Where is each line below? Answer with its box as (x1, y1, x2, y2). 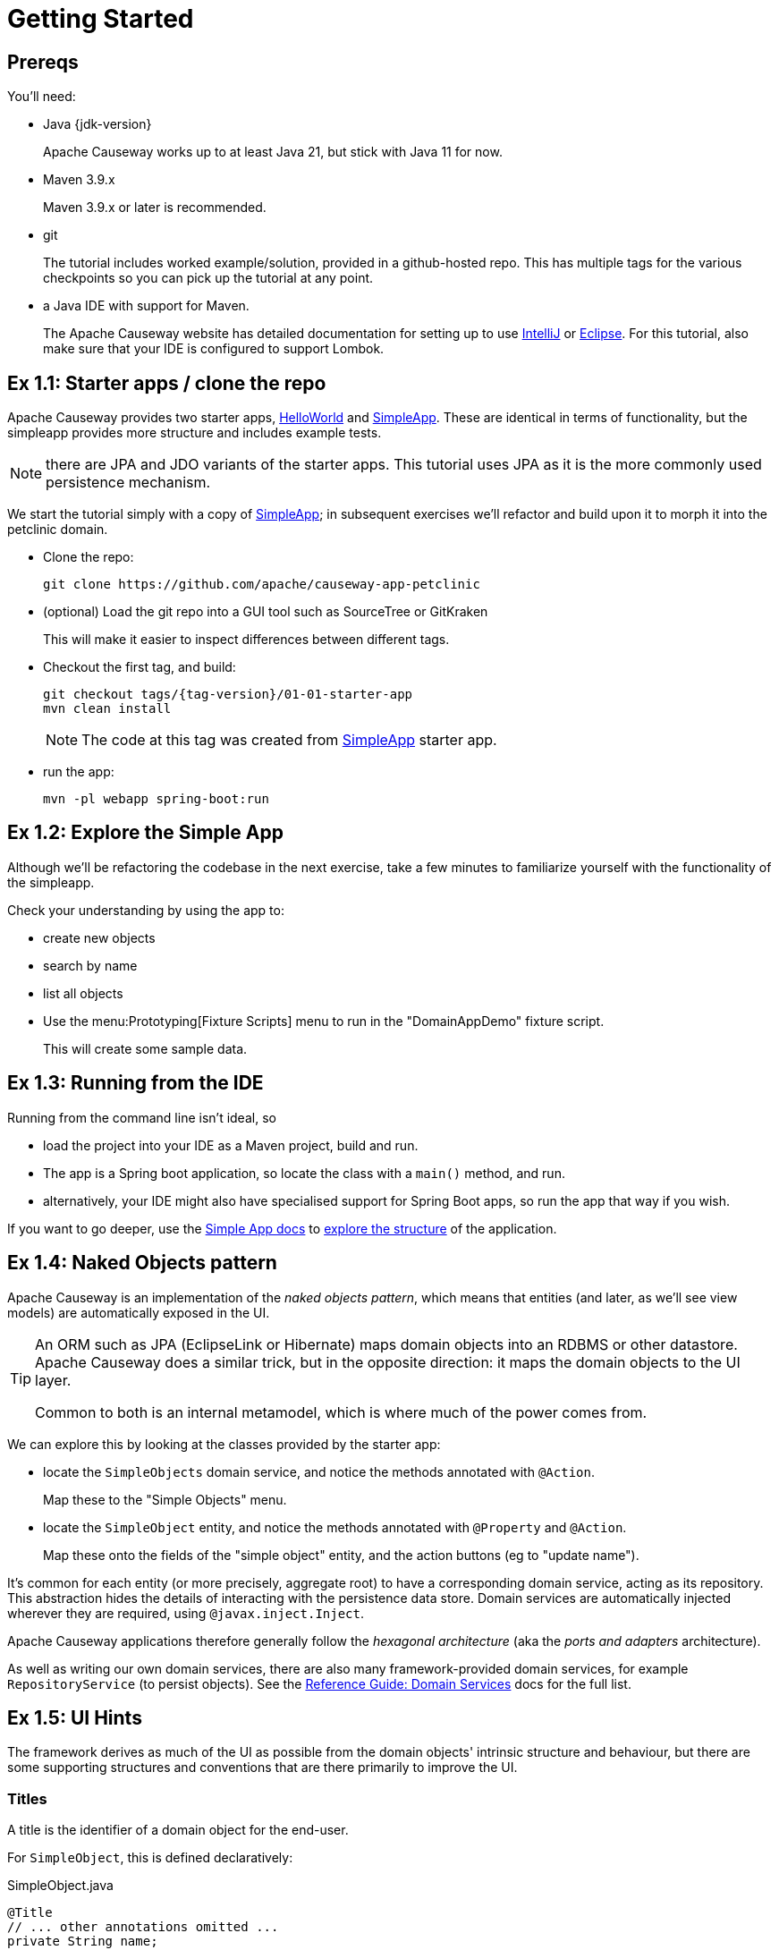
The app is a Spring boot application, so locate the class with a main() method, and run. (43, 1165, 565, 1181)
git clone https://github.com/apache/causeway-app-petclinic (43, 577, 480, 592)
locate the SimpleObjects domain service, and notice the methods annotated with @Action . (43, 1463, 595, 1479)
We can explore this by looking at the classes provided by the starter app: (7, 1436, 441, 1452)
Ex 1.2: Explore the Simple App (7, 821, 284, 844)
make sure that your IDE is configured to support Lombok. (43, 341, 385, 357)
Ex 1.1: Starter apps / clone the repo (7, 371, 326, 394)
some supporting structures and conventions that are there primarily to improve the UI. (7, 1759, 518, 1776)
